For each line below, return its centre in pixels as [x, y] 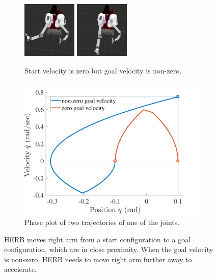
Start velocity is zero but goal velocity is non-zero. [103, 70]
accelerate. [20, 269]
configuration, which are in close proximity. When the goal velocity [109, 249]
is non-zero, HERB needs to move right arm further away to [98, 259]
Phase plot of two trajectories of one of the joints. [102, 222]
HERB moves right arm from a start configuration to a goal [98, 239]
